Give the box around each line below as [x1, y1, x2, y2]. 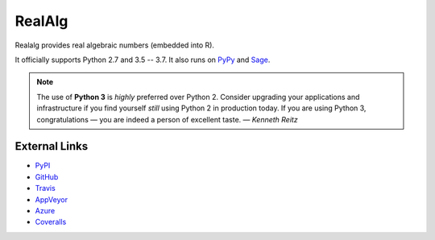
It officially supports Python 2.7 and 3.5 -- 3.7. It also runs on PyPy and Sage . [14, 55, 271, 64]
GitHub [35, 172, 59, 181]
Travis [35, 184, 56, 193]
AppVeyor [35, 194, 68, 205]
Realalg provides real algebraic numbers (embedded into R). [14, 40, 215, 50]
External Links [14, 139, 89, 153]
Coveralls [35, 217, 67, 227]
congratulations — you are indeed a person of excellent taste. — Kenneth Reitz [36, 114, 298, 124]
